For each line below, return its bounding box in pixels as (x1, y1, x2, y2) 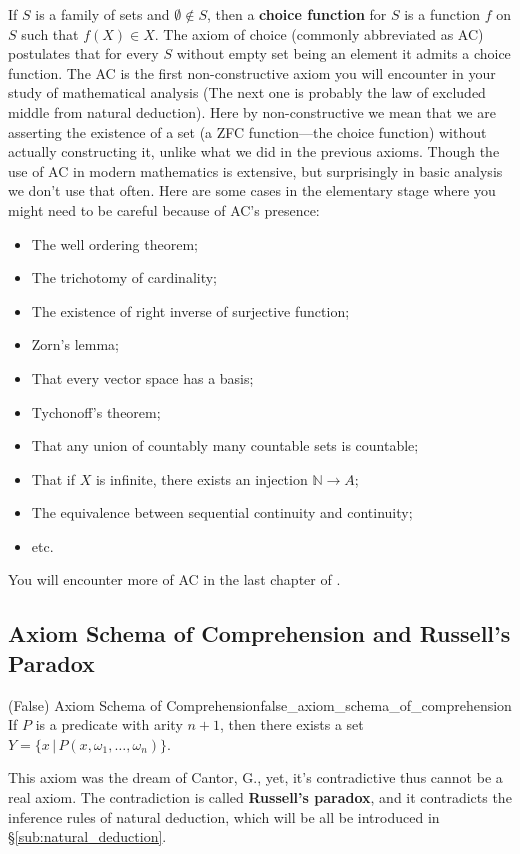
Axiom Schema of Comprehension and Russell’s (8, 618, 511, 649)
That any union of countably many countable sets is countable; (31, 435, 419, 456)
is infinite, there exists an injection (95, 468, 308, 489)
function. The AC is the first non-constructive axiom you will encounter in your (8, 62, 496, 83)
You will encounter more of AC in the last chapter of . (8, 569, 341, 590)
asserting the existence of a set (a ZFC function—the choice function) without (8, 121, 487, 142)
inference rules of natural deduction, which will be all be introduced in (8, 806, 440, 827)
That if (31, 468, 75, 489)
